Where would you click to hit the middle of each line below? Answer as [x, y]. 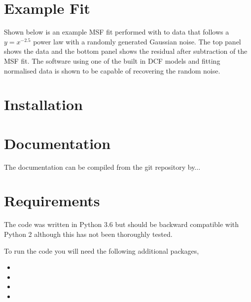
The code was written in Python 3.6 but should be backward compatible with [122, 224]
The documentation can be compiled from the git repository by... [102, 167]
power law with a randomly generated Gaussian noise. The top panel [137, 41]
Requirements [52, 201]
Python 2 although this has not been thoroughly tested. [88, 234]
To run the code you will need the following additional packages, [102, 250]
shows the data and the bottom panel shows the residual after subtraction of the [126, 51]
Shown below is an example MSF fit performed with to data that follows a [117, 32]
